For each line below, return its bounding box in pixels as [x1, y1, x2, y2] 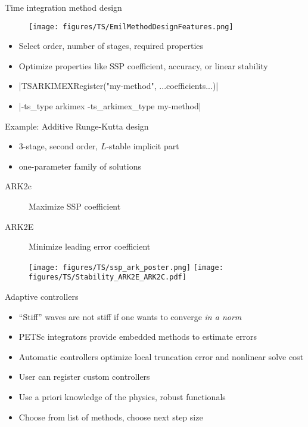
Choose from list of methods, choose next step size [18, 410, 203, 423]
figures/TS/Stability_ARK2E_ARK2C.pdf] [29, 273, 186, 282]
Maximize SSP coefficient [29, 200, 121, 212]
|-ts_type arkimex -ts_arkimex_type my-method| [18, 100, 201, 112]
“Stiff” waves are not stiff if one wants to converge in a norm [18, 310, 242, 322]
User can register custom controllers [18, 370, 150, 383]
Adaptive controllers [5, 290, 79, 303]
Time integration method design [5, 1, 122, 13]
